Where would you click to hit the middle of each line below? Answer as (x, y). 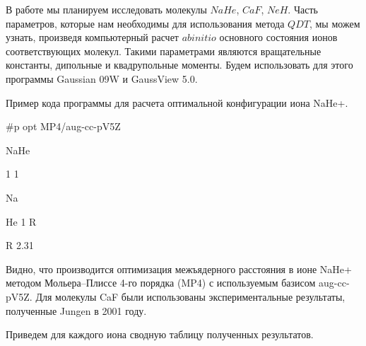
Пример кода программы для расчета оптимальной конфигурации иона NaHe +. (177, 102)
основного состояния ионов (278, 37)
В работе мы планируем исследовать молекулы (106, 9)
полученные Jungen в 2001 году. (76, 310)
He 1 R (21, 221)
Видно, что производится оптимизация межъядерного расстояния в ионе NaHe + (179, 269)
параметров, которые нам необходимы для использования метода (145, 23)
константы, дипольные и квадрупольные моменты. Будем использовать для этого (179, 65)
